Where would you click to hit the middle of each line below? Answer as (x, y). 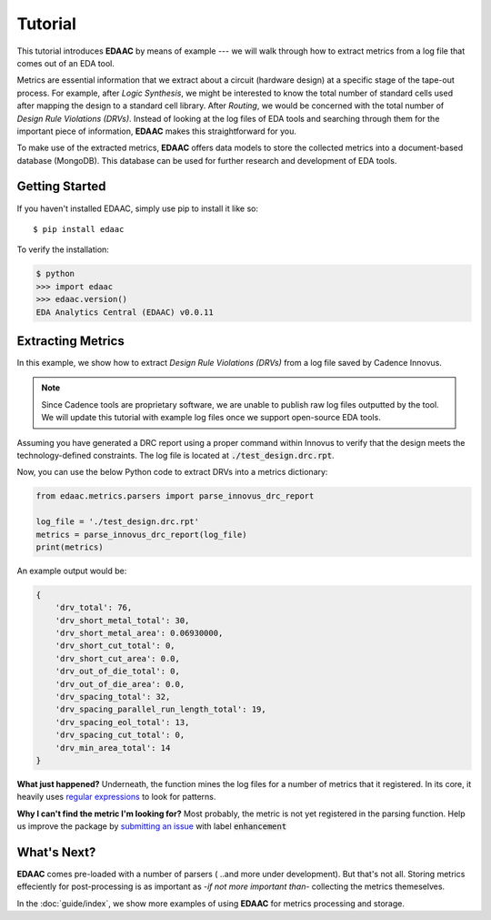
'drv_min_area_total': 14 (113, 748)
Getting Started (61, 187)
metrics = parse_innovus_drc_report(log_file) (141, 534)
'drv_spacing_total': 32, (113, 697)
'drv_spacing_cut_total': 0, (120, 735)
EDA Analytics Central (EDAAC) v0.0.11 (125, 312)
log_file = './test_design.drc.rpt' (118, 522)
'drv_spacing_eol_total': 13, (122, 722)
